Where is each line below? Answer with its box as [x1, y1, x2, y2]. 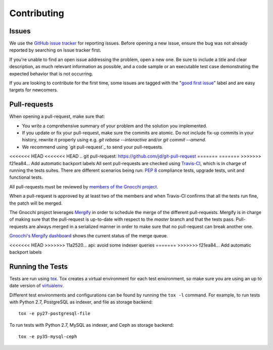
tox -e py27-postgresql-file [18, 311, 90, 317]
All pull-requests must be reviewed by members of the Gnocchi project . [9, 183, 159, 189]
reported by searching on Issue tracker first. [9, 47, 101, 53]
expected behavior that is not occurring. [9, 71, 93, 77]
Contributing [9, 8, 64, 19]
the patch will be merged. [9, 200, 63, 206]
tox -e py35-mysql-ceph [18, 334, 77, 339]
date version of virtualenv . [9, 283, 64, 289]
